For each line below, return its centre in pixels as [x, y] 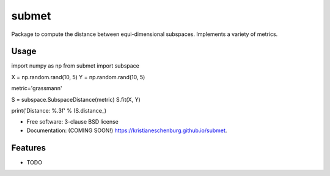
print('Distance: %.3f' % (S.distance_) [59, 111]
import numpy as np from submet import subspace [75, 66]
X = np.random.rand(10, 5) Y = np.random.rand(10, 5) [78, 77]
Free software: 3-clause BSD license [72, 122]
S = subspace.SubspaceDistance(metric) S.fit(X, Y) [76, 99]
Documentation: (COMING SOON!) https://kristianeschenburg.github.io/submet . [127, 130]
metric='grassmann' [37, 88]
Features [28, 148]
